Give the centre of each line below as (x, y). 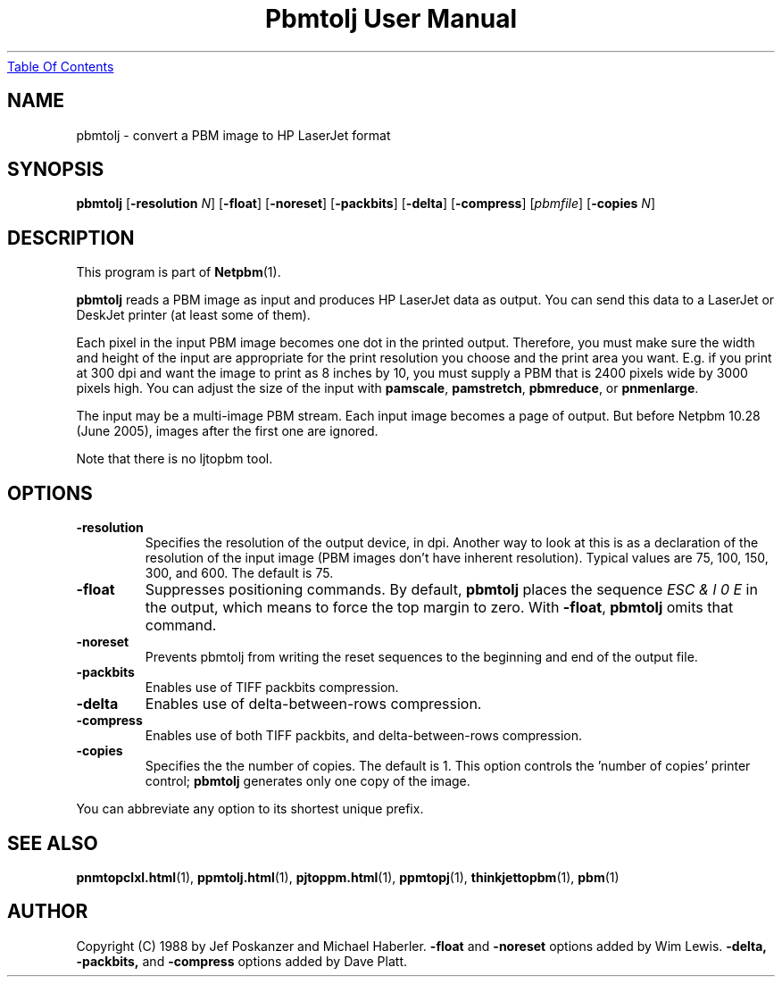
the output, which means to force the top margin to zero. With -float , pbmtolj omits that (439, 608)
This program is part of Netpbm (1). (179, 272)
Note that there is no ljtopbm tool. (175, 459)
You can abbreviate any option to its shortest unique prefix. (250, 809)
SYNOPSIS (56, 170)
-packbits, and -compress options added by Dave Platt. (242, 961)
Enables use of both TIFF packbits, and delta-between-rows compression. (364, 736)
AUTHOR (48, 912)
